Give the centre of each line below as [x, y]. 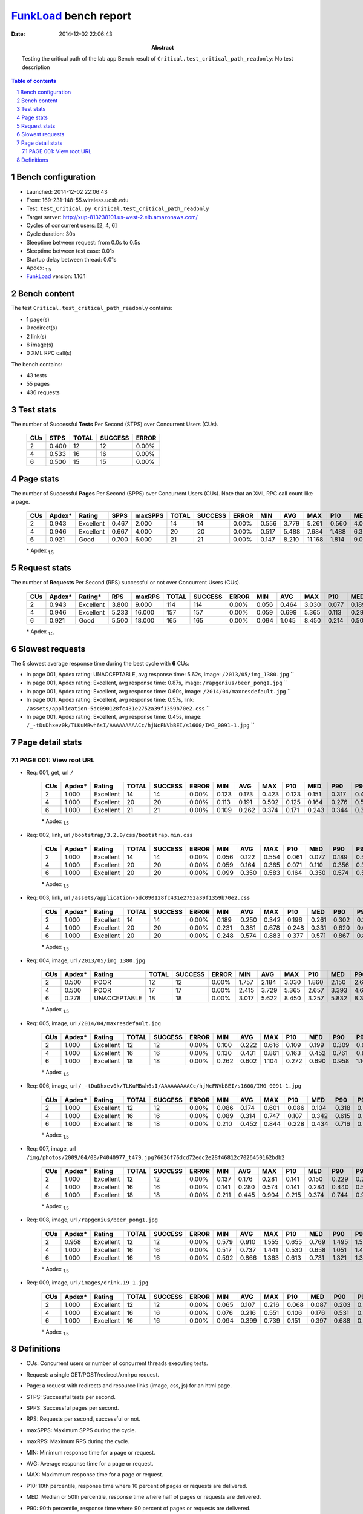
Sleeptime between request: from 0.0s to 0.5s [83, 242]
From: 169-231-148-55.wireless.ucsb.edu [77, 200]
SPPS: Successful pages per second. [73, 1408]
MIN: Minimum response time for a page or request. [91, 1452]
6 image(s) [40, 345]
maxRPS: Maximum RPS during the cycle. [78, 1441]
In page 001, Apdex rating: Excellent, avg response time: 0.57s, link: [110, 700]
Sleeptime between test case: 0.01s [70, 251]
